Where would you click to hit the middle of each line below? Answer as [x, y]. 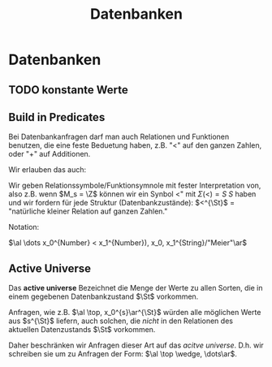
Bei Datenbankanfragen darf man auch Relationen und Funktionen [119, 137]
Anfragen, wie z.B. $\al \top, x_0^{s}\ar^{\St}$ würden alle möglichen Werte [135, 313]
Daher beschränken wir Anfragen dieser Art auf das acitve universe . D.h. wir [136, 345]
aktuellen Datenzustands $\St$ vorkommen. [82, 330]
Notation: [24, 227]
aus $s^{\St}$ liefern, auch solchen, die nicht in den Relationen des [121, 321]
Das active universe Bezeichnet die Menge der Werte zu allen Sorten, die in [136, 288]
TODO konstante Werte [68, 90]
